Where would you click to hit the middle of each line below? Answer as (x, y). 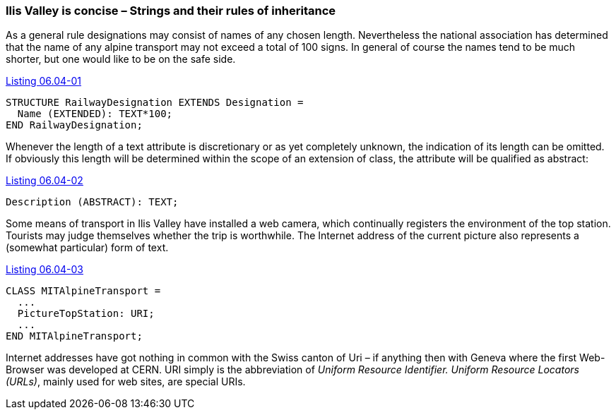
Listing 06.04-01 (44, 81)
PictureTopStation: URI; (86, 314)
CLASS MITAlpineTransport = (83, 291)
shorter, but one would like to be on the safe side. (121, 59)
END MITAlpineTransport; (74, 336)
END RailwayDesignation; (74, 125)
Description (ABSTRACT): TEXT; (92, 202)
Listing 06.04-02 (45, 181)
